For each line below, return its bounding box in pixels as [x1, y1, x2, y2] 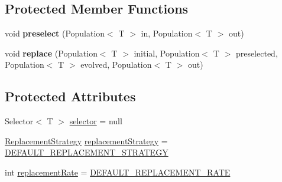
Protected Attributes [5, 87, 136, 105]
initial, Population [134, 47, 200, 59]
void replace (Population [5, 47, 98, 59]
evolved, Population [80, 58, 152, 71]
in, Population [141, 27, 193, 39]
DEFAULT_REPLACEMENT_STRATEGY [5, 146, 168, 158]
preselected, [235, 47, 278, 59]
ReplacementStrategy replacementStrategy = [5, 134, 168, 147]
